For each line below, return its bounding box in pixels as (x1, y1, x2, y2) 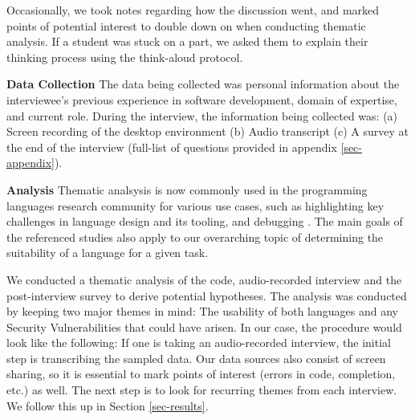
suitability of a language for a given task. (6, 244, 209, 261)
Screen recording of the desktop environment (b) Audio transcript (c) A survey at (6, 123, 409, 140)
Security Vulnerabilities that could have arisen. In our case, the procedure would (6, 318, 402, 335)
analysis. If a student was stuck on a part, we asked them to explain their (6, 33, 368, 50)
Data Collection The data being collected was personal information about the (6, 75, 400, 92)
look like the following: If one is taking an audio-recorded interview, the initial (6, 334, 391, 351)
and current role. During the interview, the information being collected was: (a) (6, 107, 398, 124)
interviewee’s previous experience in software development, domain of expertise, (6, 91, 397, 108)
